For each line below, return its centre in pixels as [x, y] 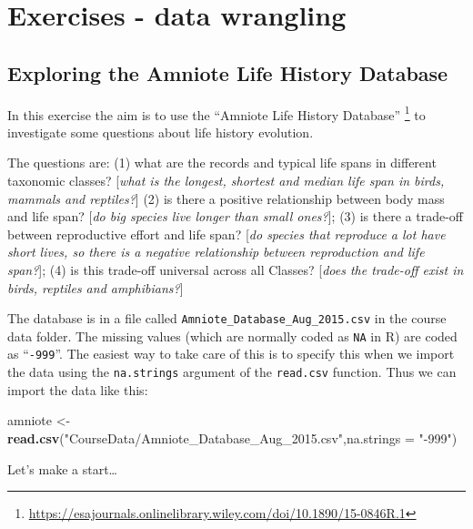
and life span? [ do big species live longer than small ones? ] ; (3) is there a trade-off [236, 216]
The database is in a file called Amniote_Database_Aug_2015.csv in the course [227, 318]
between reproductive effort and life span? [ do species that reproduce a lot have [226, 234]
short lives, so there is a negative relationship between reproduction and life [216, 252]
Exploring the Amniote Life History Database [228, 72]
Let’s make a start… [62, 468]
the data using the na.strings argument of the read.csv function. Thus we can [232, 372]
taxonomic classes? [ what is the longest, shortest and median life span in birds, [226, 181]
